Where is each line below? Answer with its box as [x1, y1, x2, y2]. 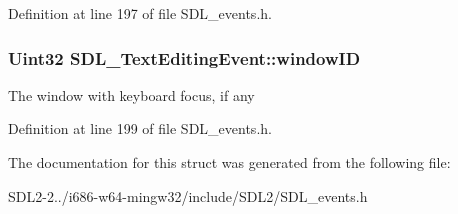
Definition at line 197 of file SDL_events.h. [8, 3, 272, 23]
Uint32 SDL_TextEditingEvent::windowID [8, 45, 361, 70]
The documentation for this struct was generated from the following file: [8, 152, 451, 172]
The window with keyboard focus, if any [8, 84, 255, 105]
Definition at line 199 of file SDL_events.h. [8, 118, 272, 139]
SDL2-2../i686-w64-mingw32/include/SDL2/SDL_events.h [8, 185, 368, 206]
